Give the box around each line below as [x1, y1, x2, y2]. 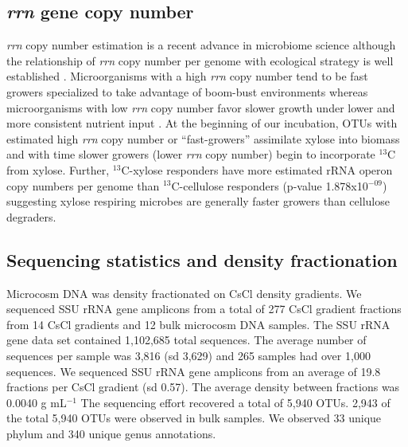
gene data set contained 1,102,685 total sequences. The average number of [6, 331, 367, 348]
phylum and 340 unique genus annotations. [6, 425, 216, 441]
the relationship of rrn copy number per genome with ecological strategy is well [6, 52, 394, 69]
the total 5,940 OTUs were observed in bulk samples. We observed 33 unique [6, 410, 382, 426]
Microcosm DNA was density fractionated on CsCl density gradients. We [6, 284, 362, 301]
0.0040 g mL [6, 394, 67, 410]
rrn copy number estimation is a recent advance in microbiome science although [6, 37, 396, 53]
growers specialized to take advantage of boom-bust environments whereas [6, 83, 368, 100]
